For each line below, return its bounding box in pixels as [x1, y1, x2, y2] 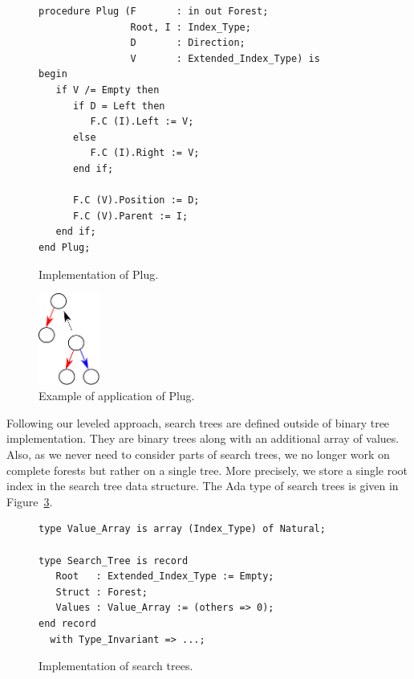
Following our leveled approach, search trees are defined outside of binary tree [6, 414, 390, 431]
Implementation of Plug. [39, 265, 159, 282]
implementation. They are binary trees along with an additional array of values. [6, 430, 400, 447]
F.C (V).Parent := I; [72, 210, 189, 222]
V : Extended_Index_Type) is [130, 52, 320, 64]
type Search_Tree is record [39, 554, 189, 567]
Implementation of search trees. [39, 657, 193, 674]
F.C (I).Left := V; [90, 116, 194, 128]
